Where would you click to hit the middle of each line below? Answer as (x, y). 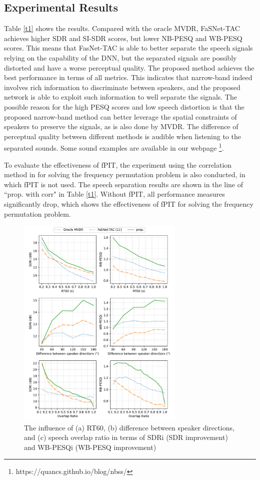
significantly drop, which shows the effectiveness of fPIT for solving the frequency (129, 203)
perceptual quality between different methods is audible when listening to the (122, 136)
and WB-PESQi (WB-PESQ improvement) (90, 447)
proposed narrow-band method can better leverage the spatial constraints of (120, 116)
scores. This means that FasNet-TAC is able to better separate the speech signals (128, 48)
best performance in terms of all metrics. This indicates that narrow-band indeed (128, 77)
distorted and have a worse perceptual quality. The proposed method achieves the (129, 67)
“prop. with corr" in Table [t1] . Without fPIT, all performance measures (114, 194)
